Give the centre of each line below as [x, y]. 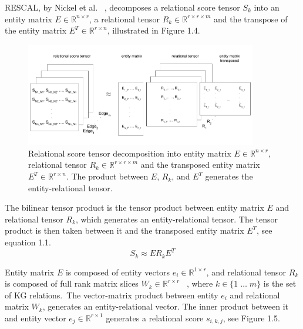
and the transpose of [250, 19]
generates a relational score [155, 318]
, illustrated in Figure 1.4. [154, 30]
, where [200, 283]
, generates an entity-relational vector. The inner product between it [165, 306]
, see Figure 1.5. [251, 318]
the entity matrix [36, 30]
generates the [229, 176]
